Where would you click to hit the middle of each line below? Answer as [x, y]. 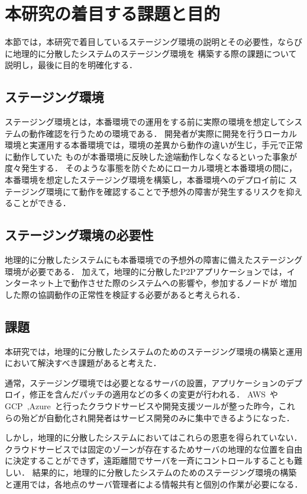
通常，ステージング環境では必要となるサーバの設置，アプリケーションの [145, 382]
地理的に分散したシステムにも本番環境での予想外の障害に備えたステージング [154, 260]
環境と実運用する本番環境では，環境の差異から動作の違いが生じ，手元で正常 [154, 145]
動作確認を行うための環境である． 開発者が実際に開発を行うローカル [163, 133]
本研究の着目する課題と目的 [113, 13]
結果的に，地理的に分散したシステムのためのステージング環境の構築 [164, 472]
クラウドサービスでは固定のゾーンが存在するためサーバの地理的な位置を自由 [154, 449]
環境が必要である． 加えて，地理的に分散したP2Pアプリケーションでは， [146, 271]
